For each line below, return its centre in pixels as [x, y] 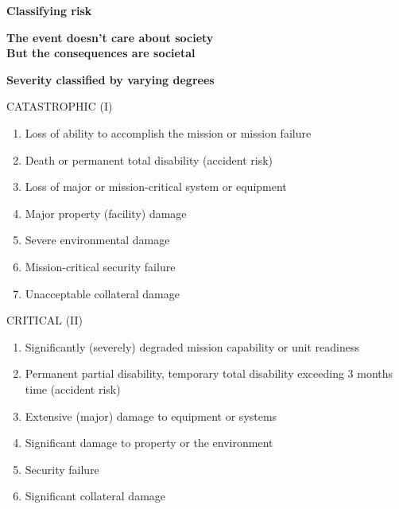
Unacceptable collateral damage [102, 293]
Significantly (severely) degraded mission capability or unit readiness [192, 346]
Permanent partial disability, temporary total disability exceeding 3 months [209, 373]
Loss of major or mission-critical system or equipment [156, 187]
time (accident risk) [73, 389]
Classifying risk [49, 10]
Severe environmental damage [97, 240]
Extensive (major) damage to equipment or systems [151, 416]
